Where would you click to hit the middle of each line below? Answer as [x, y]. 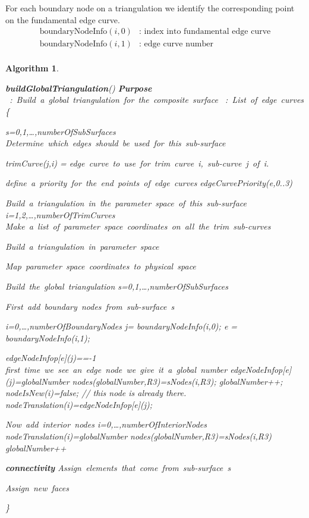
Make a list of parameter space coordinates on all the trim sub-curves [138, 226]
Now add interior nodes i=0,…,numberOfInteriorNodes [106, 424]
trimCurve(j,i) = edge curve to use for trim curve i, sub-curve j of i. [137, 163]
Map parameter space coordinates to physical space [101, 266]
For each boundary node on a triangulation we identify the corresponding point [150, 8]
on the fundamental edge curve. [63, 19]
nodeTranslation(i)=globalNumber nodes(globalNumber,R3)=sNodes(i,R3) [138, 436]
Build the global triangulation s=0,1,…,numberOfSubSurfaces [117, 286]
